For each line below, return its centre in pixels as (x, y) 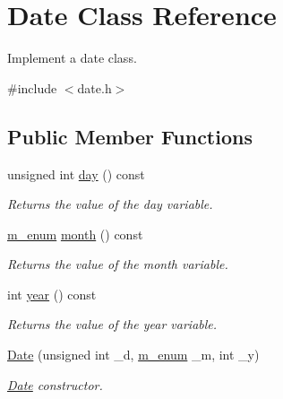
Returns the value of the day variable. (110, 204)
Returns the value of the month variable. (118, 264)
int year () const (52, 294)
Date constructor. (55, 384)
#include (32, 87)
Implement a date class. (72, 58)
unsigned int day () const (76, 173)
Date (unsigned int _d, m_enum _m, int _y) (133, 355)
